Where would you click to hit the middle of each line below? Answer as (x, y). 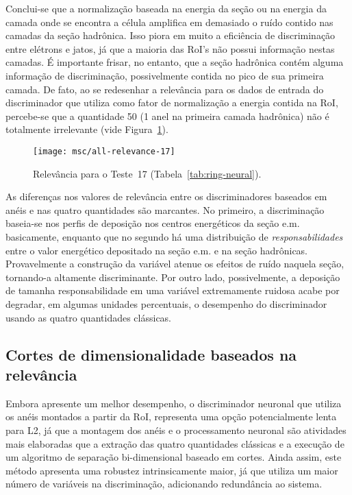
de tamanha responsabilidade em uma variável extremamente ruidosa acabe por (173, 290)
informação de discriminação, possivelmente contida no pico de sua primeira (165, 75)
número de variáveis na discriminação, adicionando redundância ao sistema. (164, 484)
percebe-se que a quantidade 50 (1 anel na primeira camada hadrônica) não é (167, 116)
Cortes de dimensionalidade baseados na (151, 354)
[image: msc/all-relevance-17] (104, 151)
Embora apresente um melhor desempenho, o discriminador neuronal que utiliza (174, 403)
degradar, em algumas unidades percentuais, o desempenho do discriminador (166, 303)
